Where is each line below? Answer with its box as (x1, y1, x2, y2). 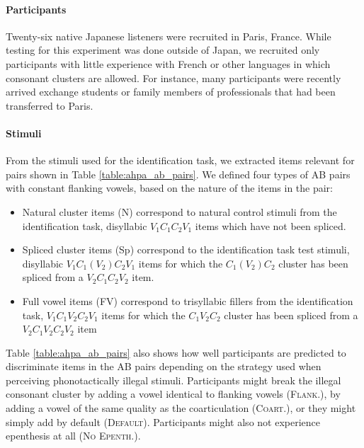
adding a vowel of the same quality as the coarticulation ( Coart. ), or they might (6, 401, 356, 415)
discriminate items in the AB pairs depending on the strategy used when (6, 359, 322, 374)
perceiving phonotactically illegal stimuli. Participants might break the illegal (6, 372, 341, 387)
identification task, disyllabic (22, 218, 147, 233)
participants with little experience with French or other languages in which (6, 56, 331, 71)
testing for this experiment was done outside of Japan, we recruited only (6, 42, 320, 57)
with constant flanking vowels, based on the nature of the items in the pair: (6, 180, 333, 195)
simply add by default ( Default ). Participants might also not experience (6, 414, 320, 429)
